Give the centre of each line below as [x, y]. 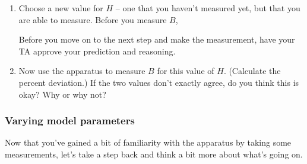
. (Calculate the [252, 71]
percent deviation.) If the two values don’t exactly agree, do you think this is [159, 82]
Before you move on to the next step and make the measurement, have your [157, 39]
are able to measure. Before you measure [93, 19]
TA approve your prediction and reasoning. [97, 51]
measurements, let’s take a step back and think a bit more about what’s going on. [154, 154]
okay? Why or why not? [62, 94]
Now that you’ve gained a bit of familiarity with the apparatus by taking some [148, 142]
